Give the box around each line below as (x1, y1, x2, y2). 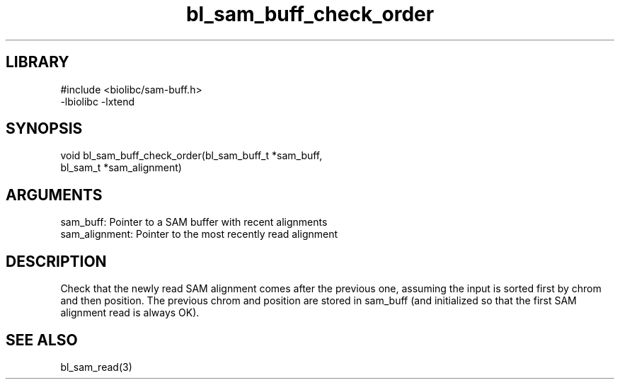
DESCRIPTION (6, 252, 107, 270)
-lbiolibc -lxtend (60, 95, 135, 108)
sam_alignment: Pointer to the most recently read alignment (60, 228, 338, 241)
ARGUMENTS (6, 185, 103, 204)
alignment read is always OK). (60, 306, 200, 319)
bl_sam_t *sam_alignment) (60, 161, 182, 174)
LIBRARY (6, 53, 69, 71)
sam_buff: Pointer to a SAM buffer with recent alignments (60, 216, 328, 229)
